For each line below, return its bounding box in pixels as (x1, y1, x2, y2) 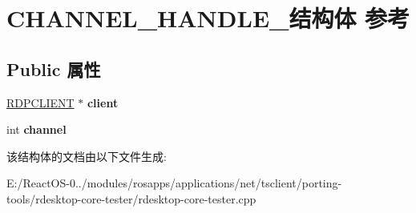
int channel (6, 121, 67, 138)
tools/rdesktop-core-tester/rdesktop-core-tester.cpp (6, 190, 256, 207)
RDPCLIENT (6, 94, 75, 111)
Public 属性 (6, 56, 101, 81)
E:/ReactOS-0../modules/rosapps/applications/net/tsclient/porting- (6, 175, 342, 191)
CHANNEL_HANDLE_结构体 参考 (6, 2, 410, 34)
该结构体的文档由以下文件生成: (6, 147, 167, 164)
